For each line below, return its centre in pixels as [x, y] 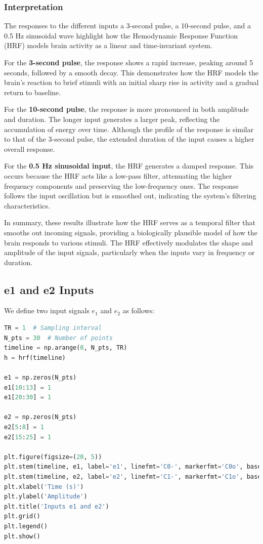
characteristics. [27, 205]
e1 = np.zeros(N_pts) [40, 378]
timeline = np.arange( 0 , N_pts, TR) [66, 348]
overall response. [30, 149]
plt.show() [22, 536]
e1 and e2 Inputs [49, 289]
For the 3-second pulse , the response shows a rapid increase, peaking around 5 [129, 62]
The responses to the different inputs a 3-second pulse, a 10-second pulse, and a [127, 26]
